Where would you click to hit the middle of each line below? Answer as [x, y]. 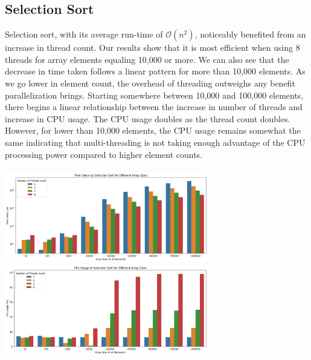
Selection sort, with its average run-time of [84, 34]
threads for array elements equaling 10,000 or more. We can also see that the [147, 59]
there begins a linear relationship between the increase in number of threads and [154, 107]
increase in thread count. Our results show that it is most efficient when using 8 [152, 47]
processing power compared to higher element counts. [104, 154]
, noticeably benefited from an [250, 34]
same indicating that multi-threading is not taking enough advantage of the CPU [155, 142]
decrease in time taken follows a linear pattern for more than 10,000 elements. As [155, 71]
